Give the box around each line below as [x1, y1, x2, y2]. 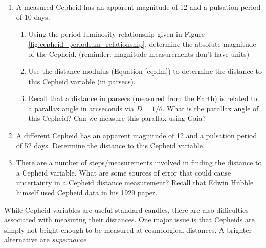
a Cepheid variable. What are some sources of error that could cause [16, 167, 231, 178]
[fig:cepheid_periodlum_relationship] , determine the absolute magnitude [28, 38, 256, 49]
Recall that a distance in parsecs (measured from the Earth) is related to [28, 93, 257, 104]
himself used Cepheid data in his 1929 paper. [16, 187, 158, 197]
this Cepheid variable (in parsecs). [28, 76, 136, 86]
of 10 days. [16, 11, 50, 22]
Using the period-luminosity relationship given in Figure [28, 29, 205, 39]
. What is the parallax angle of [162, 103, 259, 113]
